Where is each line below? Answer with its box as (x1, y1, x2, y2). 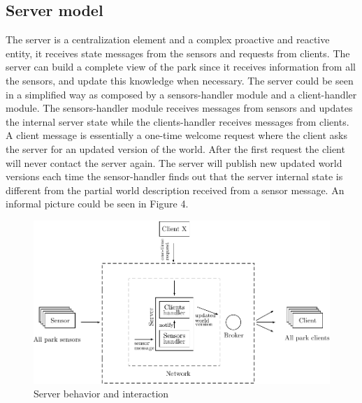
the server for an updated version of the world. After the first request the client (6, 141, 345, 156)
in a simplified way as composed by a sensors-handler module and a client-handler (6, 87, 357, 101)
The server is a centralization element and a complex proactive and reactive (6, 32, 330, 47)
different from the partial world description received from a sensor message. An (6, 182, 345, 197)
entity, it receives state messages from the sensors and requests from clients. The (6, 45, 350, 60)
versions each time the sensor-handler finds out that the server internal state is (6, 169, 343, 184)
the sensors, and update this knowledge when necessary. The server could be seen (6, 73, 354, 87)
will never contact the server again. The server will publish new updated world (6, 155, 342, 170)
